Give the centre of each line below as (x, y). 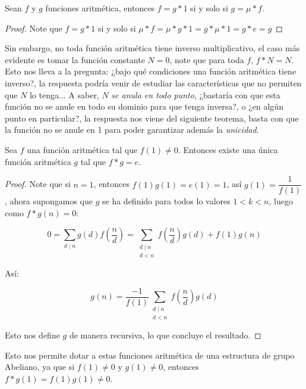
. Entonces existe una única (228, 149)
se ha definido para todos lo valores (166, 201)
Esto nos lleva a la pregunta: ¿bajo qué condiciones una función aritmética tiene (151, 71)
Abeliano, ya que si (40, 367)
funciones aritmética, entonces (100, 8)
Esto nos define (32, 334)
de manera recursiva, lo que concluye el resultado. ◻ (165, 334)
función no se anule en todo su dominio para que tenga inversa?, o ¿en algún (144, 106)
